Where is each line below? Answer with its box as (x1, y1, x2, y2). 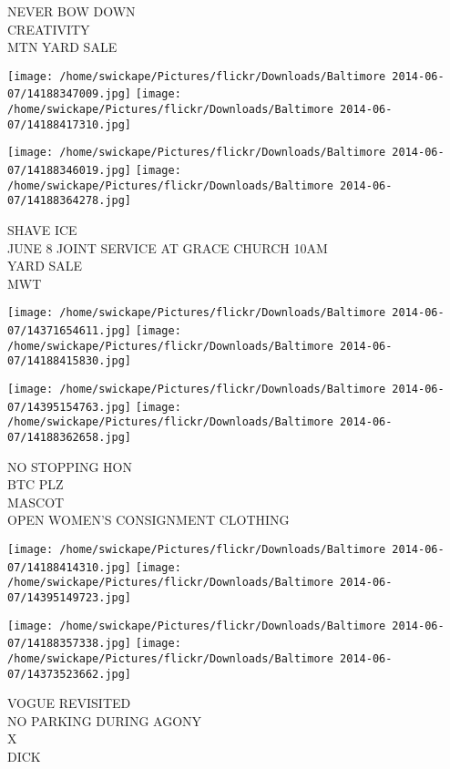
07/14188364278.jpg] (7, 194, 132, 208)
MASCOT (7, 492, 65, 511)
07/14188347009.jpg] (7, 87, 132, 101)
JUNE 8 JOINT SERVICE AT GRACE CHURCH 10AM (7, 238, 328, 257)
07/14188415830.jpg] (7, 354, 132, 368)
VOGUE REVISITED (7, 693, 131, 713)
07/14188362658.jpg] (7, 431, 132, 444)
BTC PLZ (7, 475, 64, 494)
